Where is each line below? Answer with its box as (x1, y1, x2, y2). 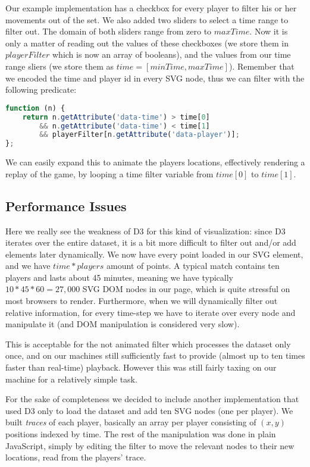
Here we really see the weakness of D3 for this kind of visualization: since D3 (5, 224, 286, 237)
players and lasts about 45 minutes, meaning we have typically (5, 271, 233, 283)
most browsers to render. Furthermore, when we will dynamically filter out (5, 294, 278, 307)
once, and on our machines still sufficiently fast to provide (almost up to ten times (5, 349, 305, 362)
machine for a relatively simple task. (5, 372, 137, 385)
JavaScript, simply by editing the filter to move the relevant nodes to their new (5, 439, 295, 452)
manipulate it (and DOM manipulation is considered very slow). (5, 318, 240, 330)
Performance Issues (5, 196, 127, 215)
